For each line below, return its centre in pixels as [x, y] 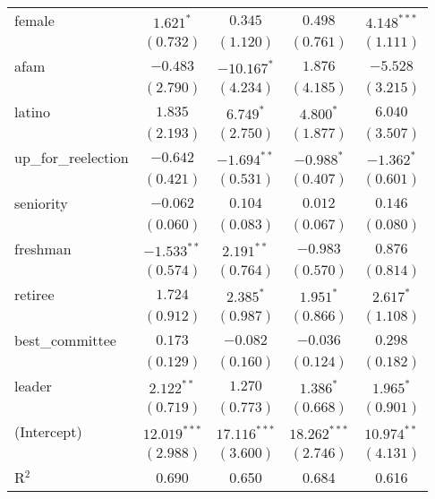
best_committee [65, 340]
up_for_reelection [72, 157]
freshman [43, 249]
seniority [41, 203]
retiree [34, 294]
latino [33, 112]
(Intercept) [48, 431]
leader [33, 386]
